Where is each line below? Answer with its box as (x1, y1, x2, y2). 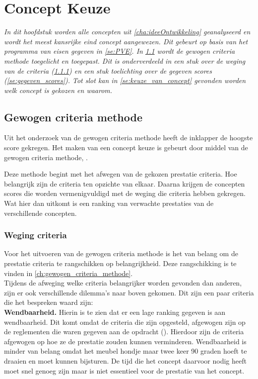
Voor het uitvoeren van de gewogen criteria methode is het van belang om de (4, 248, 238, 259)
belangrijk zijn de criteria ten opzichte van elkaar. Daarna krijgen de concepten (4, 178, 245, 189)
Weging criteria (4, 229, 67, 241)
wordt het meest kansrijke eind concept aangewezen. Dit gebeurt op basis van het (4, 36, 248, 46)
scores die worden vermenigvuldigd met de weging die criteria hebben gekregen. (4, 188, 246, 198)
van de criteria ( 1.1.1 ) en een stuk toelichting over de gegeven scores (4, 65, 212, 76)
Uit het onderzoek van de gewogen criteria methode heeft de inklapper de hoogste (4, 132, 253, 143)
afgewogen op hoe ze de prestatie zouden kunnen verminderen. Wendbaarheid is (4, 336, 247, 346)
